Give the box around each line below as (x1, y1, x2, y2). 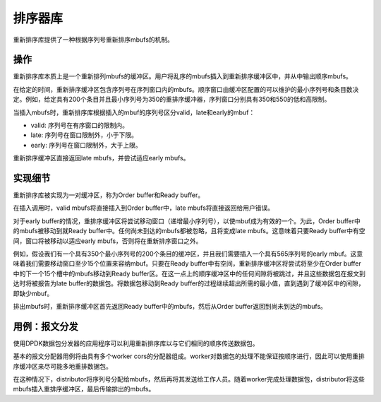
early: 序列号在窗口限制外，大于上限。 (30, 141, 142, 149)
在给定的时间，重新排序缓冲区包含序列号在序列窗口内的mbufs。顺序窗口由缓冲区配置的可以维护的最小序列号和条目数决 (13, 85, 359, 93)
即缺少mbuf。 (13, 289, 54, 297)
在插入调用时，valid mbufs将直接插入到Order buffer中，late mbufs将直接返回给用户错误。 (13, 203, 274, 212)
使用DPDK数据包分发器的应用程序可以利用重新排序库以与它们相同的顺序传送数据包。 (13, 339, 259, 348)
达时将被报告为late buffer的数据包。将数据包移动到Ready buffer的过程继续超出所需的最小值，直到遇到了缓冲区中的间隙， (13, 279, 365, 288)
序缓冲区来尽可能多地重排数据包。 (13, 362, 112, 370)
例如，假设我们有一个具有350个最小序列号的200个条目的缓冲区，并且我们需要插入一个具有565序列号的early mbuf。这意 (13, 249, 363, 258)
